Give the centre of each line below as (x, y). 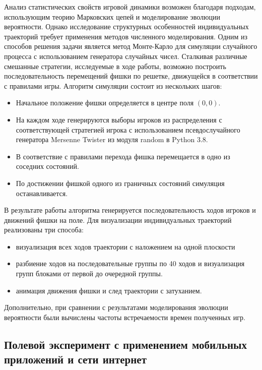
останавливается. (42, 193)
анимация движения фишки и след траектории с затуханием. (109, 290)
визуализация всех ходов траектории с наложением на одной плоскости (125, 246)
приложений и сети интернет (75, 359)
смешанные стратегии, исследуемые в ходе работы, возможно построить (115, 66)
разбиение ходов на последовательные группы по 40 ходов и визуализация (130, 263)
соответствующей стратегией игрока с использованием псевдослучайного (128, 129)
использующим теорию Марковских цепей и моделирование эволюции (112, 16)
